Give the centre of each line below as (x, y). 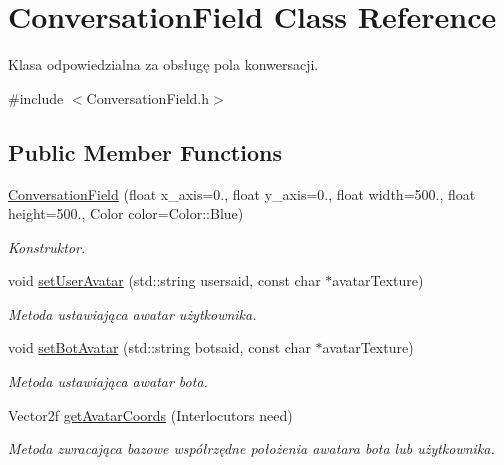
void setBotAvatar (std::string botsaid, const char (159, 347)
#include (36, 97)
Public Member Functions (145, 151)
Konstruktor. (47, 246)
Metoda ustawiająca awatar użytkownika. (132, 313)
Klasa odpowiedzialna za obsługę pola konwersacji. (163, 64)
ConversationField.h (148, 97)
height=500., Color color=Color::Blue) (126, 213)
